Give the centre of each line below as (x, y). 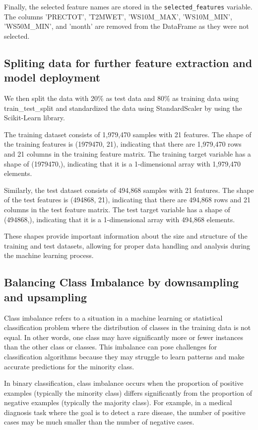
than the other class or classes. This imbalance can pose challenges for (111, 347)
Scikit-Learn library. (34, 118)
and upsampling (46, 297)
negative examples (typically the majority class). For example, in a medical (118, 402)
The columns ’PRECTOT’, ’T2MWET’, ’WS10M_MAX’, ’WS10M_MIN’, (118, 16)
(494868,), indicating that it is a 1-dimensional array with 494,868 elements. (120, 219)
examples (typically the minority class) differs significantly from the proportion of (128, 392)
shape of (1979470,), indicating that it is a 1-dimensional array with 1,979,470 (123, 163)
